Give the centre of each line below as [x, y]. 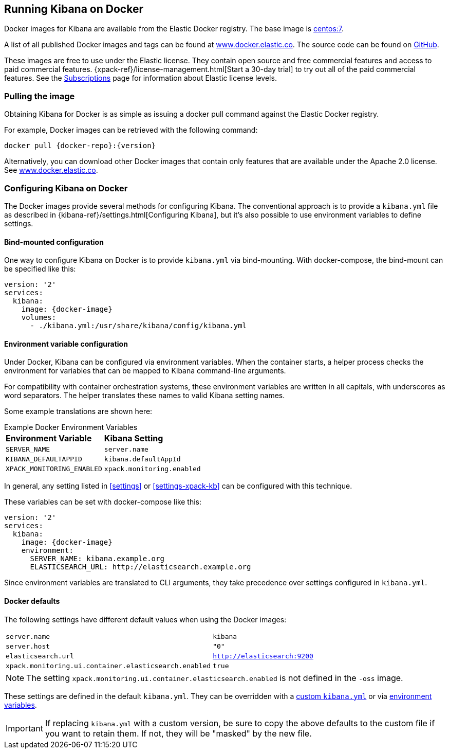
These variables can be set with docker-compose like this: [103, 502]
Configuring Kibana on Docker [66, 188]
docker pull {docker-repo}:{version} [80, 146]
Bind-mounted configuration [54, 242]
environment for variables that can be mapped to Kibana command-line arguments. [145, 371]
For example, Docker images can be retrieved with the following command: [131, 130]
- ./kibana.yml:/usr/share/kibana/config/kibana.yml [138, 326]
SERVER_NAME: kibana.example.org [97, 559]
